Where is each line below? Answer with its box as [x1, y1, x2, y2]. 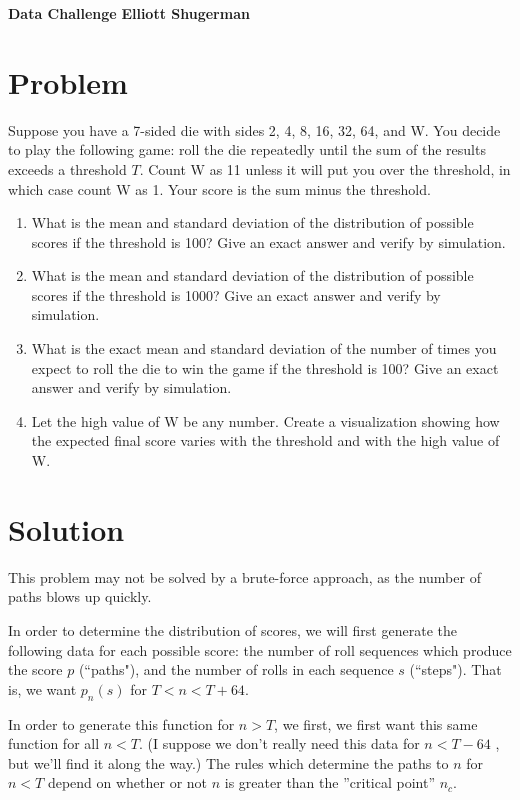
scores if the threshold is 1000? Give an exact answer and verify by [31, 284, 441, 305]
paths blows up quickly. [8, 586, 152, 607]
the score [8, 659, 63, 680]
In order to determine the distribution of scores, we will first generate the [8, 619, 457, 640]
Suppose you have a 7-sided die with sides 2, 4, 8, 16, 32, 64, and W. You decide [8, 119, 501, 140]
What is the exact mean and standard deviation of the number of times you [31, 338, 497, 359]
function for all [8, 733, 100, 754]
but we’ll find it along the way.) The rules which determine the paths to [8, 752, 449, 773]
